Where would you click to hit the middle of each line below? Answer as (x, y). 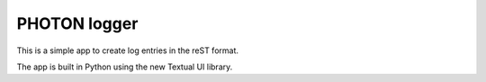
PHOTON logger (77, 23)
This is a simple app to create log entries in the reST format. (127, 50)
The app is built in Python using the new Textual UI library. (125, 67)
